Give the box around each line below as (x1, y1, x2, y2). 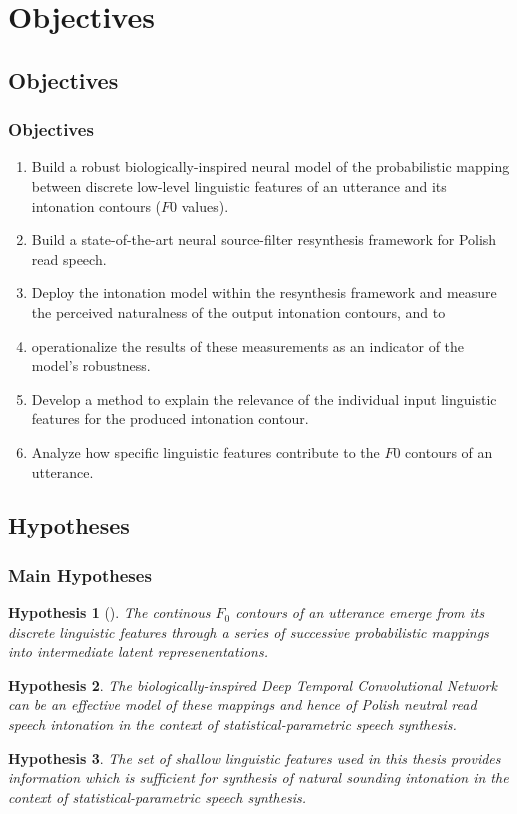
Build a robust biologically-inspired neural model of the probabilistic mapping (31, 156, 510, 177)
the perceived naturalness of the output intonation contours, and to (31, 301, 446, 322)
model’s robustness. (31, 355, 151, 376)
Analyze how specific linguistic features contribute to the (31, 441, 380, 462)
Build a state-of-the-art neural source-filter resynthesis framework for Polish (31, 229, 497, 250)
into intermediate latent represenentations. (8, 641, 268, 662)
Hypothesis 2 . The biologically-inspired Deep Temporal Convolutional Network (8, 674, 497, 695)
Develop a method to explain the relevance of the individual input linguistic (31, 388, 497, 409)
